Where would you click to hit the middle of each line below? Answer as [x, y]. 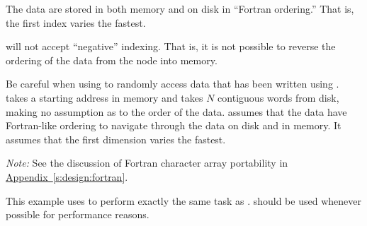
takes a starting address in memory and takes [105, 97]
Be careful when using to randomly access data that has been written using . [173, 84]
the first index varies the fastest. [76, 22]
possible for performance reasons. [78, 214]
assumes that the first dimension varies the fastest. [116, 139]
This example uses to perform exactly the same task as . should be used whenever [183, 200]
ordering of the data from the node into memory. [112, 60]
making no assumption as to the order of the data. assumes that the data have [176, 111]
